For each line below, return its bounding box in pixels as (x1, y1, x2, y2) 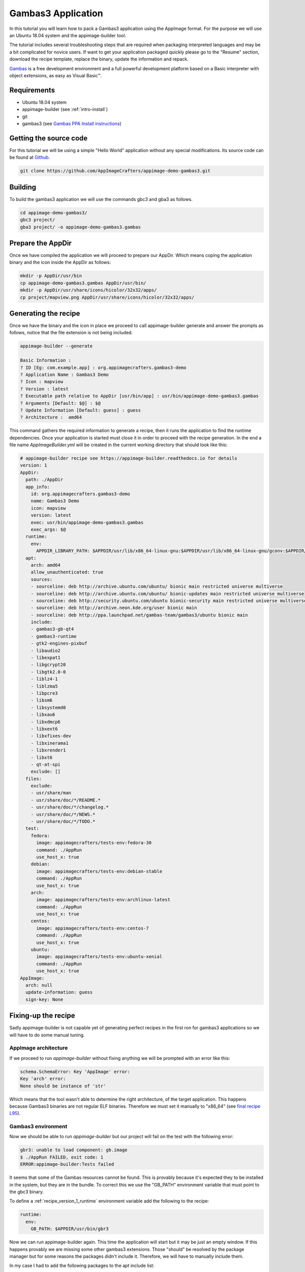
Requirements (9, 85, 55, 94)
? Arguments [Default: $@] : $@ (20, 400, 101, 406)
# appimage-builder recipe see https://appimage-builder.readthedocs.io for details (20, 455, 237, 461)
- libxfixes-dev (30, 733, 71, 739)
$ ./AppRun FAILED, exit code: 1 (20, 1154, 104, 1160)
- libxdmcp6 (30, 719, 61, 725)
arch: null (25, 982, 53, 988)
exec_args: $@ (30, 527, 66, 532)
